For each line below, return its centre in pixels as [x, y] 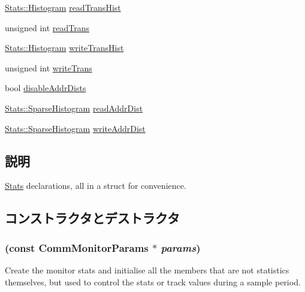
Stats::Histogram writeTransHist [64, 48]
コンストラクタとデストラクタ [92, 218]
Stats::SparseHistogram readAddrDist [74, 108]
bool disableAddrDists [46, 88]
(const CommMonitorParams [77, 247]
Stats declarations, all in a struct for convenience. [96, 186]
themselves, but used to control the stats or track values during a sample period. [153, 282]
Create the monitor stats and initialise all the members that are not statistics [147, 270]
